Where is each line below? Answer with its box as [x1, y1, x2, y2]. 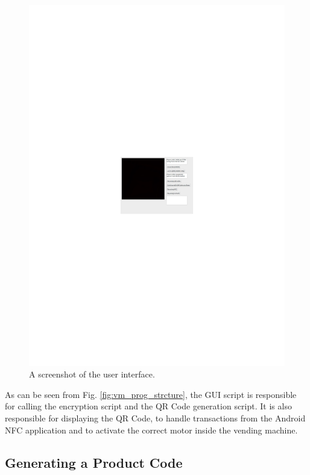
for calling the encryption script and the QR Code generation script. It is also [5, 400, 292, 412]
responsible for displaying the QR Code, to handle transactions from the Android [5, 412, 306, 424]
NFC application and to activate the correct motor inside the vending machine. [5, 423, 298, 436]
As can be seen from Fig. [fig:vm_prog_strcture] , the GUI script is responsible [5, 388, 297, 400]
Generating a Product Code [5, 453, 183, 471]
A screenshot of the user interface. [29, 368, 155, 380]
